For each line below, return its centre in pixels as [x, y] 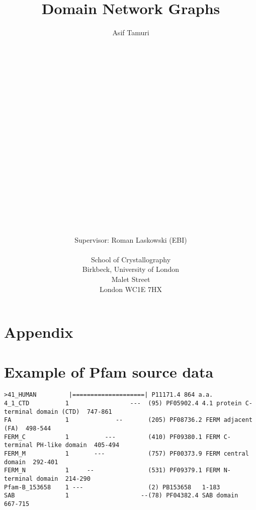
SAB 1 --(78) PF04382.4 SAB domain [121, 496]
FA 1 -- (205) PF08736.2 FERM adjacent [128, 420]
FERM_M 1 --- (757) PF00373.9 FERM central [126, 454]
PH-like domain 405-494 [78, 445]
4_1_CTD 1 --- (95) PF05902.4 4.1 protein [123, 404]
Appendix [39, 332]
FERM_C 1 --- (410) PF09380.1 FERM [112, 437]
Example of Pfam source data [109, 371]
